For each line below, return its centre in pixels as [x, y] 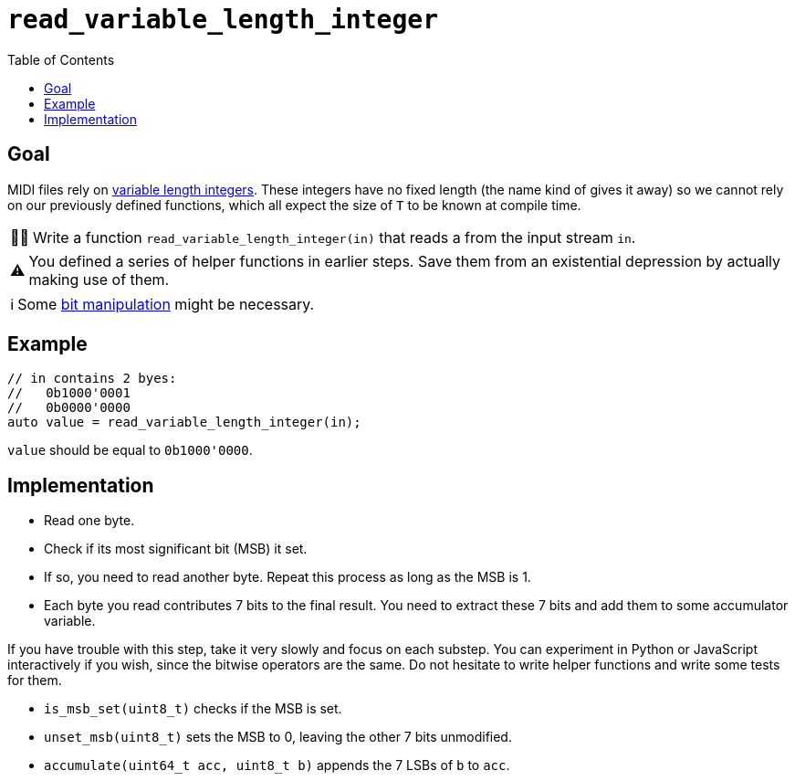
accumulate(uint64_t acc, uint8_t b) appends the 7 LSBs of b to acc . [277, 765]
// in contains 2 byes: [92, 379]
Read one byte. [89, 521]
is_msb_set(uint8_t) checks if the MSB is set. [193, 709]
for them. [35, 681]
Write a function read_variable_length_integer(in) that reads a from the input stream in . [335, 237]
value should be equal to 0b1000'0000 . [130, 450]
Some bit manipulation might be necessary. [166, 304]
